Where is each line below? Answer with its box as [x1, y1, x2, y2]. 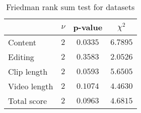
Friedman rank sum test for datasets [6, 1, 135, 13]
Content [8, 36, 37, 48]
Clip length [8, 66, 48, 77]
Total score [8, 95, 47, 106]
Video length [8, 80, 53, 92]
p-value [73, 21, 103, 33]
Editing [8, 51, 34, 63]
